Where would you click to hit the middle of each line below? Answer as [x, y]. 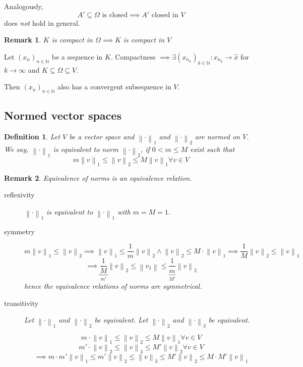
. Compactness [133, 56]
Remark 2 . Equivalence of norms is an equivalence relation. [98, 177]
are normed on [217, 137]
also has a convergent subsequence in [114, 87]
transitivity [21, 303]
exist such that [213, 149]
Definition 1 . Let [32, 137]
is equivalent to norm [86, 149]
